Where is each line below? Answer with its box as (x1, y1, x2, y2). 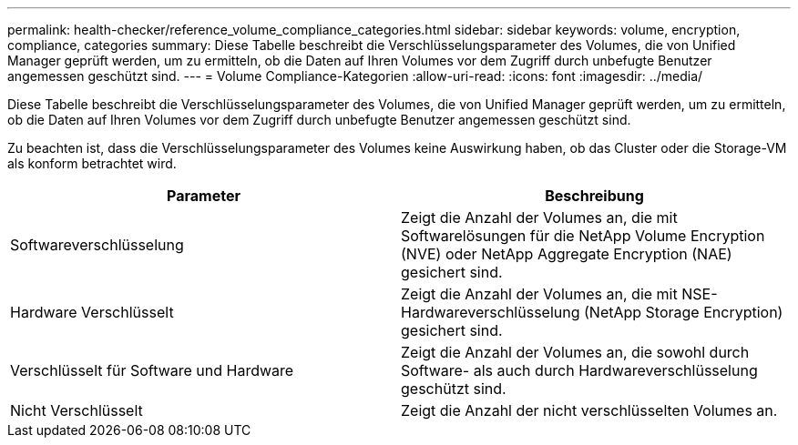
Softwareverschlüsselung (10, 236, 184, 254)
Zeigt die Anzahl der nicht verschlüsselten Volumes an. (401, 401, 778, 420)
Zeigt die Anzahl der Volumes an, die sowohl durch (401, 343, 750, 361)
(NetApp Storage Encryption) (584, 303, 783, 321)
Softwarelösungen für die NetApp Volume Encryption (401, 227, 765, 245)
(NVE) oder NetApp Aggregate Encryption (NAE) (401, 245, 732, 263)
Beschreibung (545, 187, 644, 205)
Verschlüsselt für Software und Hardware (10, 361, 294, 379)
